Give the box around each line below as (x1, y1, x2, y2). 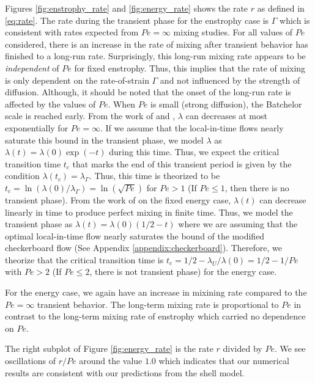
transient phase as (5, 217, 73, 230)
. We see (274, 342, 306, 355)
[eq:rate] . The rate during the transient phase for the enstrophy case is (5, 13, 269, 26)
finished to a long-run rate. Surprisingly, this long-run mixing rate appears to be (5, 49, 306, 62)
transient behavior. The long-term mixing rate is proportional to (37, 297, 279, 310)
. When (108, 97, 136, 110)
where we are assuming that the (178, 217, 298, 230)
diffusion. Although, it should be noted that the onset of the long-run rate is (5, 86, 291, 98)
